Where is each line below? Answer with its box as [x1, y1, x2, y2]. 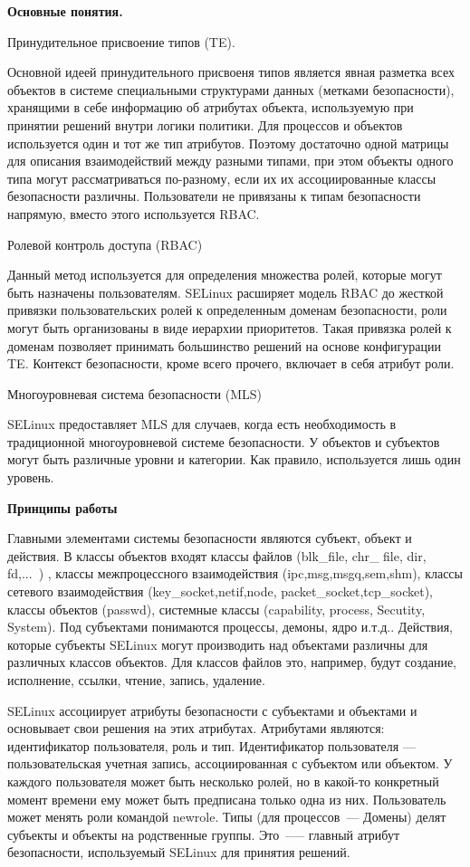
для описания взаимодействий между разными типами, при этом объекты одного [7, 151, 454, 170]
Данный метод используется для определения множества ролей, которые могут [7, 265, 442, 284]
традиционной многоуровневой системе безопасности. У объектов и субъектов [7, 432, 440, 451]
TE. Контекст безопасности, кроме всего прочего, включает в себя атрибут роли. [7, 354, 455, 373]
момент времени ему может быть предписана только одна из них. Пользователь [7, 789, 446, 808]
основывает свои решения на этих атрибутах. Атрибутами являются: [7, 719, 385, 738]
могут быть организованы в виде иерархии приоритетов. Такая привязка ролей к [7, 318, 452, 337]
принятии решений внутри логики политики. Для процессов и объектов [7, 115, 403, 134]
